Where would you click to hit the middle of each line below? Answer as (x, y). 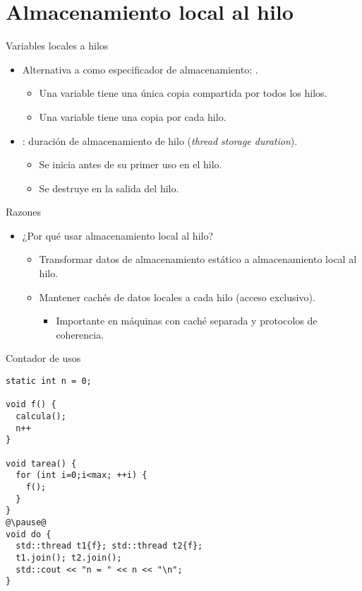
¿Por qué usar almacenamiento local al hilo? (118, 235)
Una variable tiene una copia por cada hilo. (133, 116)
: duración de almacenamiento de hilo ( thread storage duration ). (160, 140)
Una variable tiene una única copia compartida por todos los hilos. (183, 93)
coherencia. (80, 334)
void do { (29, 534)
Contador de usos (43, 358)
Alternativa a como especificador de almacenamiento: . (140, 69)
